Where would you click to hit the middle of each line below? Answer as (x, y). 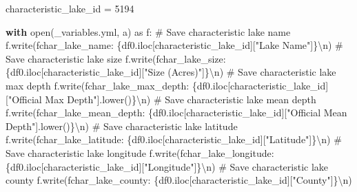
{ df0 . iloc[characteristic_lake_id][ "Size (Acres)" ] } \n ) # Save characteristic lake (171, 72)
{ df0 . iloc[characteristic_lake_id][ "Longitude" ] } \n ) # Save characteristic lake (167, 166)
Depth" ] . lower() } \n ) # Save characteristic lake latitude (122, 126)
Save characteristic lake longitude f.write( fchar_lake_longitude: (140, 152)
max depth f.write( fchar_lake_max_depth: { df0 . (109, 85)
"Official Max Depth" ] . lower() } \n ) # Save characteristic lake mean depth (162, 99)
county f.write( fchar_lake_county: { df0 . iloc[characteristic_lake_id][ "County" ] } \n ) (179, 180)
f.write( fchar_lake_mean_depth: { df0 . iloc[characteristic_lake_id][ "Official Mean (176, 113)
